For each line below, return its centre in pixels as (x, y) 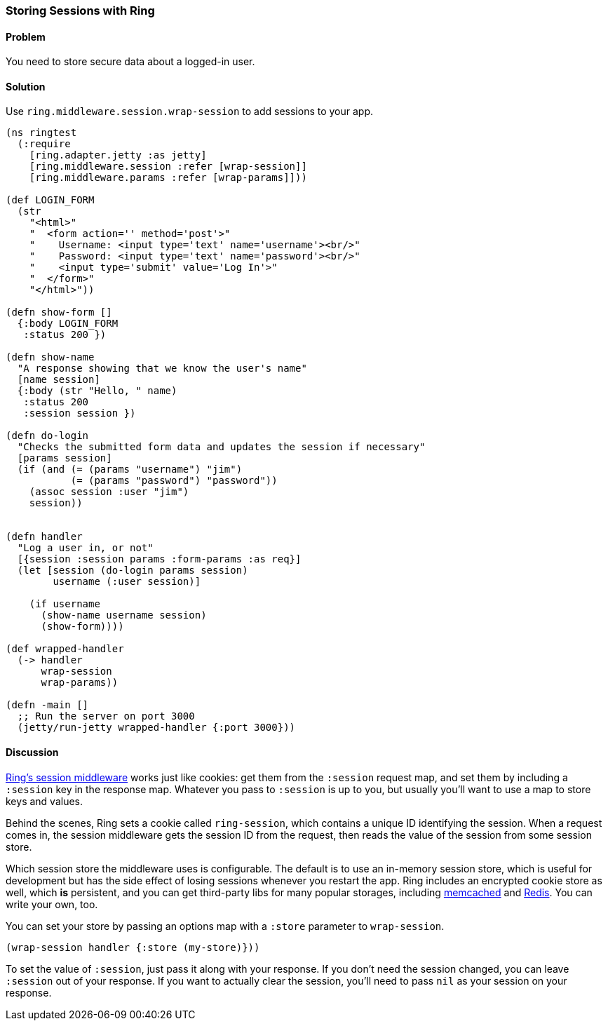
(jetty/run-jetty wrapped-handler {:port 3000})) (156, 728)
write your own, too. (52, 904)
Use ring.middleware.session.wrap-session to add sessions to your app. (190, 112)
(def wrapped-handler (65, 649)
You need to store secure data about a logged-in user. (130, 62)
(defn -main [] (47, 705)
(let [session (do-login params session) (133, 571)
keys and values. (45, 801)
